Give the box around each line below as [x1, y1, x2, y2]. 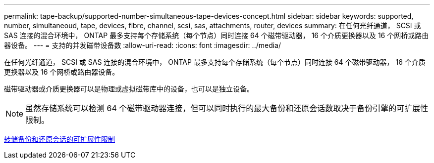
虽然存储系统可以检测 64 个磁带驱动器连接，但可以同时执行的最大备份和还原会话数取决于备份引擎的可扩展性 [25, 103, 429, 113]
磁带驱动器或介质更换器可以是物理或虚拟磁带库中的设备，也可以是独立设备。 [4, 84, 254, 93]
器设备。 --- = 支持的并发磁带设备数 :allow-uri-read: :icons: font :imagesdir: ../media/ [4, 41, 281, 49]
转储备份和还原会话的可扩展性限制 [4, 135, 115, 143]
